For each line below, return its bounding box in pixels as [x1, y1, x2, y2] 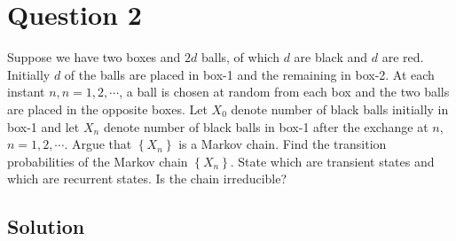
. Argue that [64, 135, 132, 153]
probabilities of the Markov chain [7, 152, 188, 170]
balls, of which [200, 48, 279, 66]
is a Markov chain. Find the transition [178, 135, 387, 153]
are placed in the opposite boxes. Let [7, 99, 208, 118]
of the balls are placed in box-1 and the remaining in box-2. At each [64, 65, 435, 83]
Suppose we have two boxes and [7, 48, 181, 66]
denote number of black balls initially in [231, 99, 449, 118]
